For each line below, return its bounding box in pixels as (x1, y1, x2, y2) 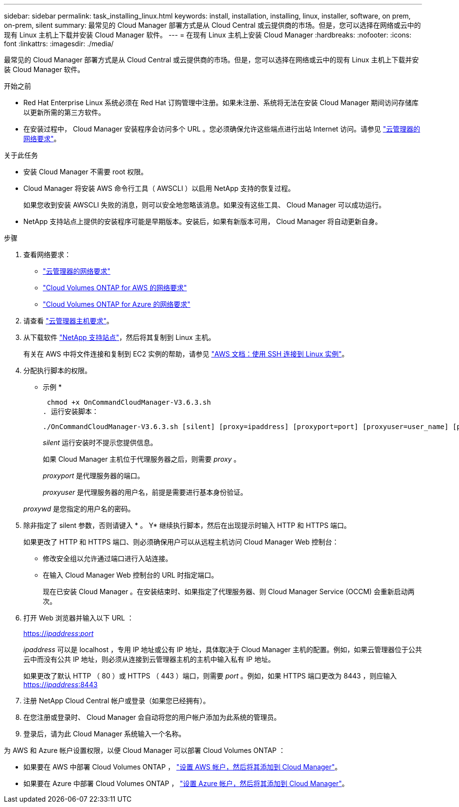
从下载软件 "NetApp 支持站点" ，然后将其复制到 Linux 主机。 (23, 333, 215, 341)
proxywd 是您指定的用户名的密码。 (23, 505, 135, 513)
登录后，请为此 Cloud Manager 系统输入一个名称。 (23, 730, 186, 738)
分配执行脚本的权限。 (23, 366, 91, 375)
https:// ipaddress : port (23, 629, 94, 638)
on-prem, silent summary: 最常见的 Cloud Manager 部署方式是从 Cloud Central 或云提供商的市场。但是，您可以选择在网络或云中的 (4, 21, 421, 29)
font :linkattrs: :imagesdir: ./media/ (4, 39, 114, 48)
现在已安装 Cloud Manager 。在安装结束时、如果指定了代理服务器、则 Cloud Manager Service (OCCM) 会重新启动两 (43, 587, 415, 596)
